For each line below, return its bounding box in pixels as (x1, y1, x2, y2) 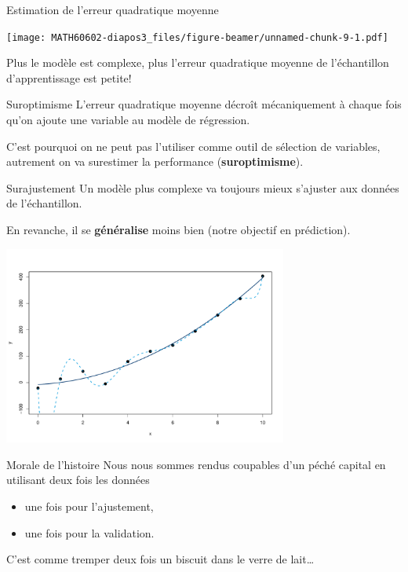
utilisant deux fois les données (6, 471, 150, 488)
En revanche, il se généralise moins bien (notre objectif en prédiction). (6, 222, 351, 237)
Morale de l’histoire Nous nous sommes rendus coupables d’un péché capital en (6, 456, 386, 472)
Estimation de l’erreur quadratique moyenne (6, 2, 219, 17)
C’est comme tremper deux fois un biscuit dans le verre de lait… (6, 551, 315, 567)
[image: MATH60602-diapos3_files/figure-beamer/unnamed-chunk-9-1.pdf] (6, 31, 388, 43)
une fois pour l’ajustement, (24, 498, 154, 515)
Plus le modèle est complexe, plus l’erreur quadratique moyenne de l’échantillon (6, 54, 389, 71)
